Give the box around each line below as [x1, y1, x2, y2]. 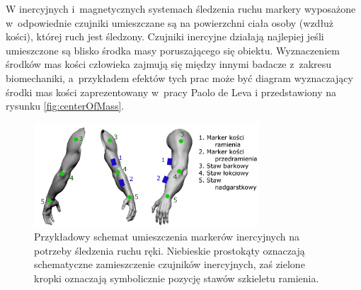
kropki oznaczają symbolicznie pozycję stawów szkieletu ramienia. [34, 271, 319, 285]
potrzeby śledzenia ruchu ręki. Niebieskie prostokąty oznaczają [34, 243, 305, 257]
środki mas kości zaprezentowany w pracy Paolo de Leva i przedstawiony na [6, 84, 337, 99]
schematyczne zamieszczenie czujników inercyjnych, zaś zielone [34, 257, 305, 272]
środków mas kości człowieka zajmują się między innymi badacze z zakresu [6, 57, 332, 71]
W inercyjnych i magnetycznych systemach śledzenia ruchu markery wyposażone [6, 1, 356, 16]
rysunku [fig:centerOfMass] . [6, 98, 125, 113]
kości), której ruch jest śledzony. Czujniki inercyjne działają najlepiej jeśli [6, 29, 324, 44]
